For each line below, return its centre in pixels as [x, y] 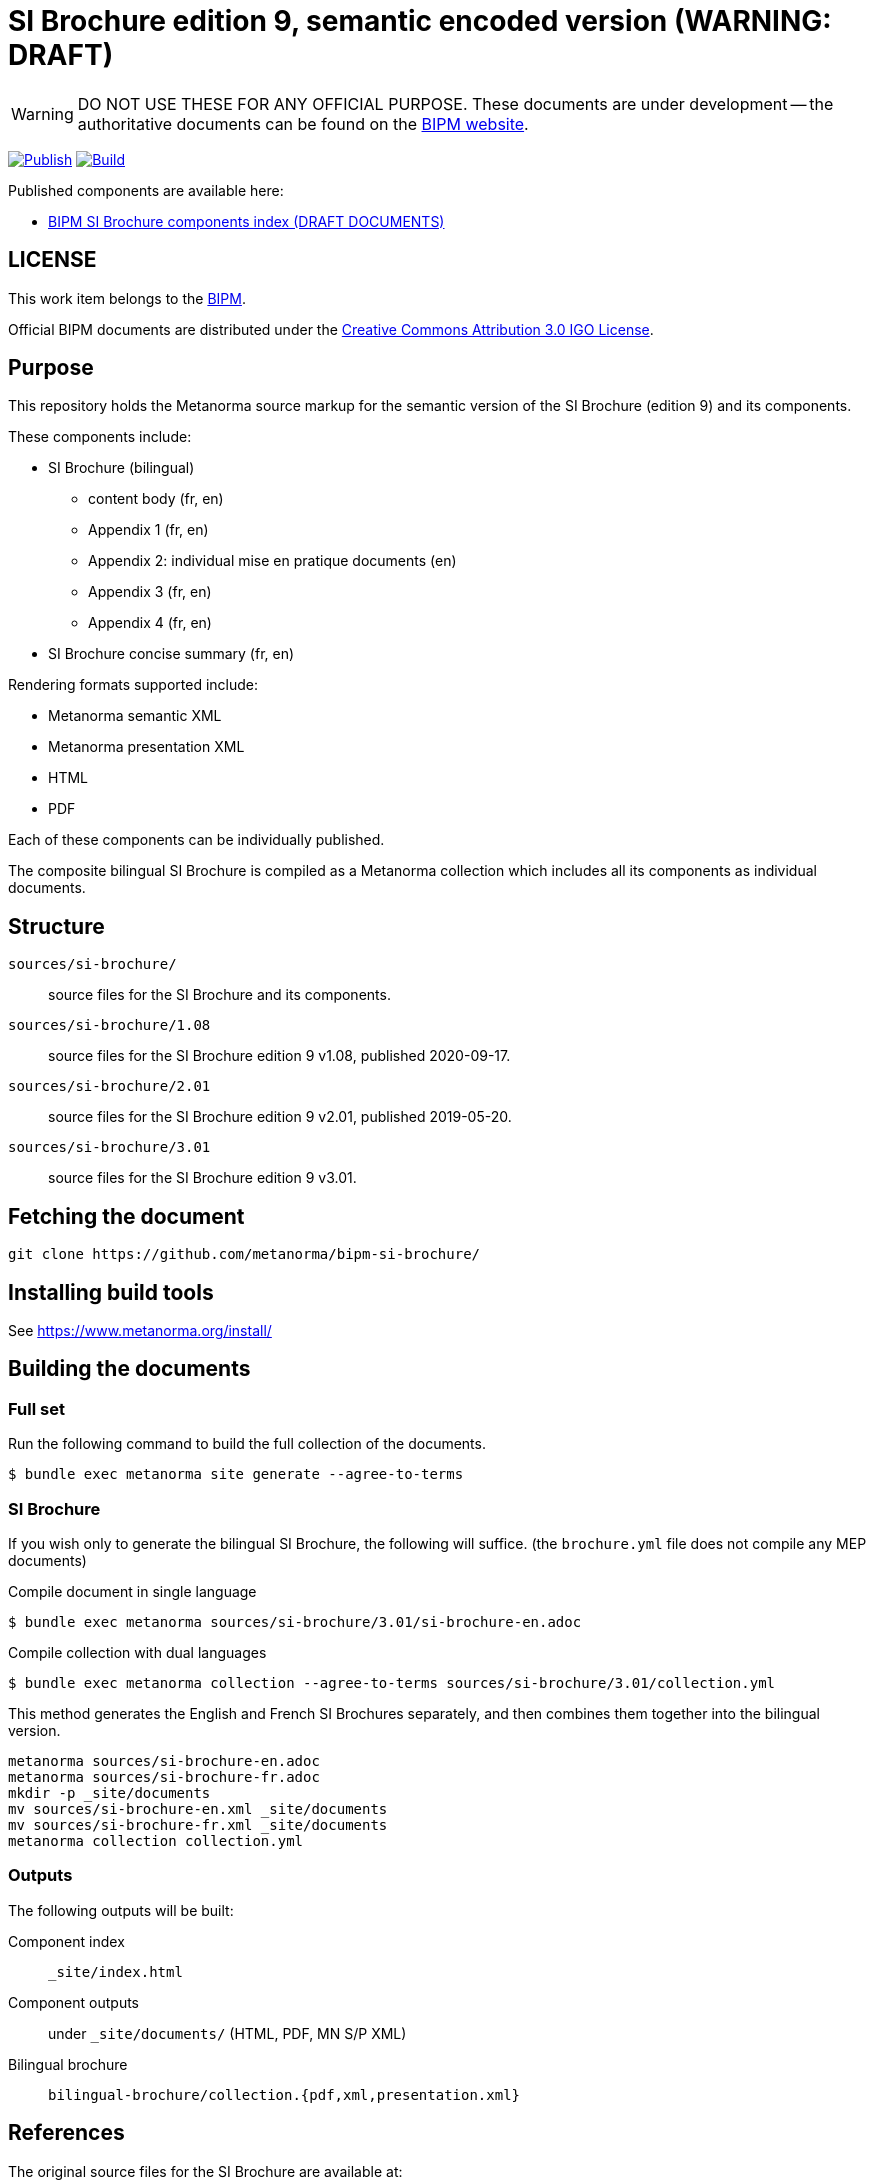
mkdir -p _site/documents [109, 1792]
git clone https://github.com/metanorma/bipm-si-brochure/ [244, 1254]
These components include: [100, 437]
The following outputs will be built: [121, 1910]
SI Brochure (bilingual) [121, 468]
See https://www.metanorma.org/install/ [140, 1330]
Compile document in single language [132, 1591]
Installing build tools [111, 1292]
